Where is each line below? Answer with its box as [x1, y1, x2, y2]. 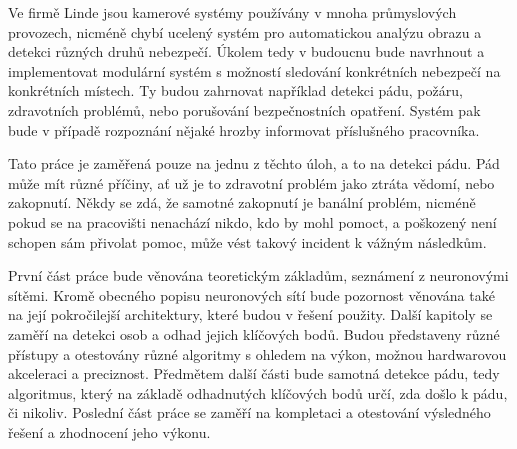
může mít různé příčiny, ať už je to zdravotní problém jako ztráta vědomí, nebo [8, 172, 495, 193]
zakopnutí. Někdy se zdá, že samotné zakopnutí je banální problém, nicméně [8, 192, 476, 213]
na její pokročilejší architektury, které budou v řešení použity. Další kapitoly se [8, 304, 493, 325]
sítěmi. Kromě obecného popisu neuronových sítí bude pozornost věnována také [8, 284, 495, 305]
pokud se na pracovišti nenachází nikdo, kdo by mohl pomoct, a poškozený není [8, 211, 497, 232]
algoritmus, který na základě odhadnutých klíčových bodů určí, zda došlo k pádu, [8, 382, 508, 403]
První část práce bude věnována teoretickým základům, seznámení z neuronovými [8, 265, 509, 286]
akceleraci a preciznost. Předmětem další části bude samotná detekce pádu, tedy [8, 363, 500, 384]
